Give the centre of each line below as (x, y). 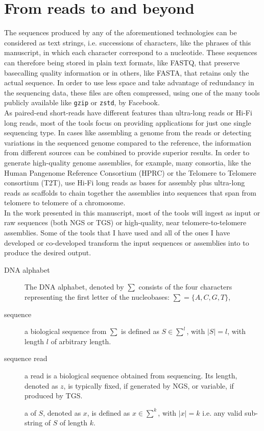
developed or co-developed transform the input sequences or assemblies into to (127, 242)
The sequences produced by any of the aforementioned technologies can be (121, 32)
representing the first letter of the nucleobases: (97, 297)
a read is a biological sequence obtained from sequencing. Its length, (131, 375)
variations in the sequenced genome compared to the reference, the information (128, 142)
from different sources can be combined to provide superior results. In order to (127, 152)
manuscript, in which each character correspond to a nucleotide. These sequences (131, 52)
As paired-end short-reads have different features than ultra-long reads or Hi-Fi (128, 112)
